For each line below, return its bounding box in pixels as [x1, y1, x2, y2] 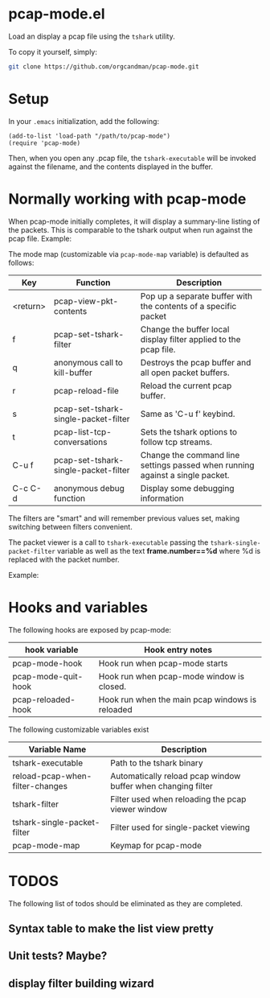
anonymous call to [53, 357, 123, 368]
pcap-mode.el [8, 5, 106, 23]
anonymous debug [53, 482, 125, 493]
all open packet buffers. [140, 367, 231, 378]
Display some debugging [140, 482, 235, 493]
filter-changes [12, 780, 68, 791]
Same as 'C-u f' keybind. [140, 408, 235, 419]
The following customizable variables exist [8, 724, 149, 734]
